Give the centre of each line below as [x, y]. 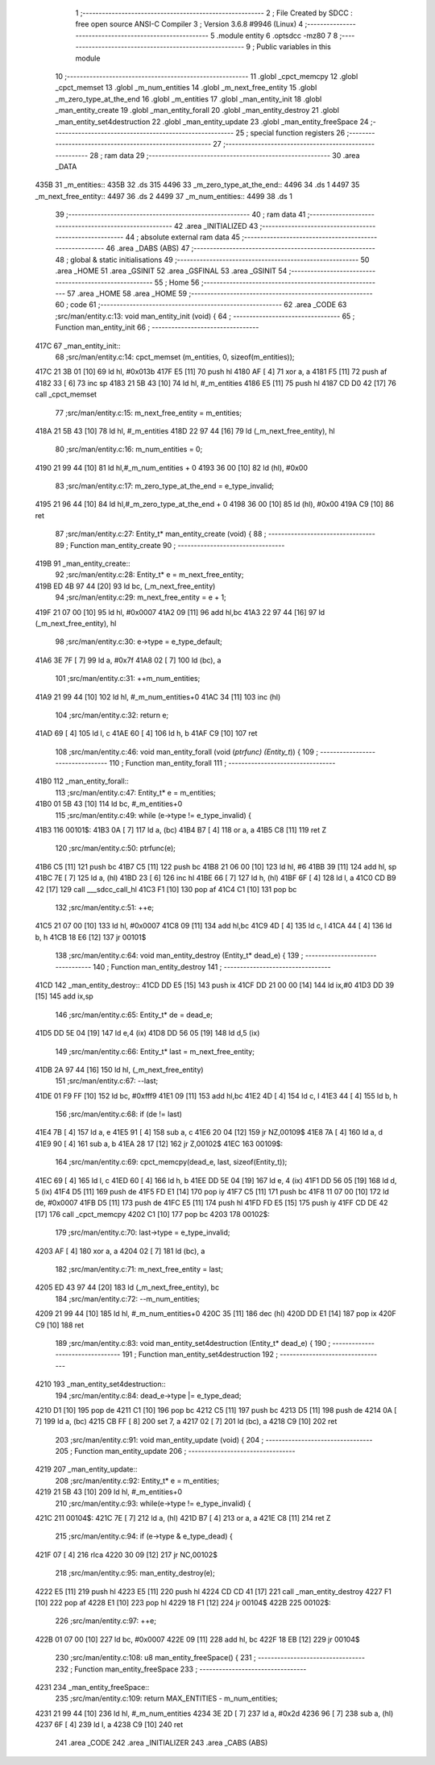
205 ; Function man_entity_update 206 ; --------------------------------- [175, 1451]
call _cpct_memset [66, 394]
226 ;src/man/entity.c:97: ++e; [106, 1621]
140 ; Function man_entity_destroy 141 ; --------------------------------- [212, 966]
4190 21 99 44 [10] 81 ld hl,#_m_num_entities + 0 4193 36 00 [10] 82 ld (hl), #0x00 [172, 467]
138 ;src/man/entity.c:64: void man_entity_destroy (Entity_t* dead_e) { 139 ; [179, 956]
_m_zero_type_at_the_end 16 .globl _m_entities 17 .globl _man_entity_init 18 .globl [188, 99]
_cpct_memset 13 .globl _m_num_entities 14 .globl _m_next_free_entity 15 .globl [186, 88]
